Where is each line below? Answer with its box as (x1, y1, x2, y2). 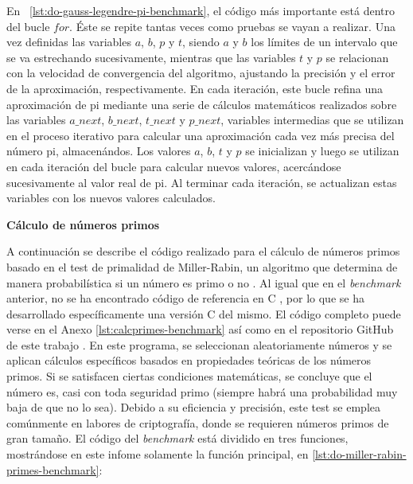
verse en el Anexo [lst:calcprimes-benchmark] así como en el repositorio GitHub (6, 321, 394, 338)
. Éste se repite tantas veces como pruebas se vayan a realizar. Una (69, 18, 395, 34)
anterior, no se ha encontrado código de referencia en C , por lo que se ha (6, 290, 364, 306)
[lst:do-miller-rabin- (312, 446, 407, 463)
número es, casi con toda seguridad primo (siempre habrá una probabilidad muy (6, 383, 398, 400)
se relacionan (325, 49, 389, 65)
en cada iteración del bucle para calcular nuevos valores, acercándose (6, 158, 341, 174)
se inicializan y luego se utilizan (245, 142, 399, 159)
